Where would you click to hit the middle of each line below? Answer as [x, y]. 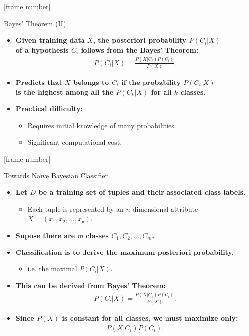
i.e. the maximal [52, 269]
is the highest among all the [65, 92]
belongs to [91, 82]
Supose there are [45, 235]
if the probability [151, 82]
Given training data [50, 40]
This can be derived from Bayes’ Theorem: [90, 285]
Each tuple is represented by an [76, 209]
